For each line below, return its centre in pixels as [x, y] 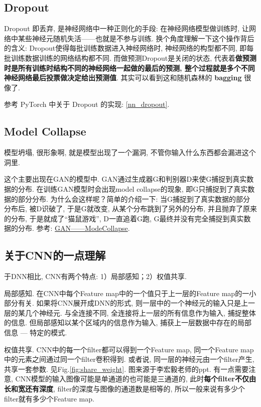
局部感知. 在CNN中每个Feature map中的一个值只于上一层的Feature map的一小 [130, 293]
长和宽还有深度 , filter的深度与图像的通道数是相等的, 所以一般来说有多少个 [124, 389]
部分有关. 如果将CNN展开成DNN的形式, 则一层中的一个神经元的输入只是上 [126, 303]
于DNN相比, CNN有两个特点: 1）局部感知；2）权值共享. [95, 276]
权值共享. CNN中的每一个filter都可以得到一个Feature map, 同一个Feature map [129, 349]
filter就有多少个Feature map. [49, 398]
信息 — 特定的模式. [36, 332]
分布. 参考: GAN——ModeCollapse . [74, 228]
